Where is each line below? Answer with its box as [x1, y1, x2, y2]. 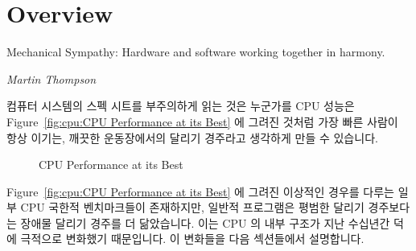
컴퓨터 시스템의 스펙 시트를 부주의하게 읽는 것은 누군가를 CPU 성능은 [6, 97, 355, 114]
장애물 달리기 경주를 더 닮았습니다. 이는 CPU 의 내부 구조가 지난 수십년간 [20, 214, 390, 231]
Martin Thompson [6, 70, 97, 87]
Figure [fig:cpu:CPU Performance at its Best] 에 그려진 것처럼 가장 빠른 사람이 [6, 113, 398, 130]
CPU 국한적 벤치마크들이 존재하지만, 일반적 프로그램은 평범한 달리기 [20, 199, 365, 216]
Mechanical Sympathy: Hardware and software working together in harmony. [6, 43, 385, 60]
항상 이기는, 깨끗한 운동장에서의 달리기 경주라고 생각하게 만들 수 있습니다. [6, 129, 378, 146]
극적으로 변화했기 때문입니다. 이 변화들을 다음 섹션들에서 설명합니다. [20, 230, 365, 247]
